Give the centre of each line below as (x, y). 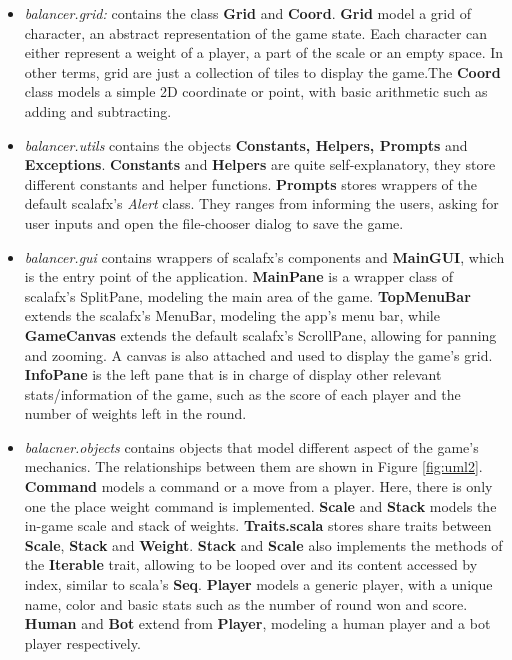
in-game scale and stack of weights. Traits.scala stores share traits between (258, 525)
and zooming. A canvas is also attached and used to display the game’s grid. (258, 354)
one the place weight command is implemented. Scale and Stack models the (260, 505)
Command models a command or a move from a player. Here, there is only (258, 486)
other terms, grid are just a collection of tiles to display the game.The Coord (262, 71)
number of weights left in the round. (135, 413)
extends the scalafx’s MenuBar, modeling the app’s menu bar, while (232, 315)
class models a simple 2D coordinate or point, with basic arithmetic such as (256, 91)
